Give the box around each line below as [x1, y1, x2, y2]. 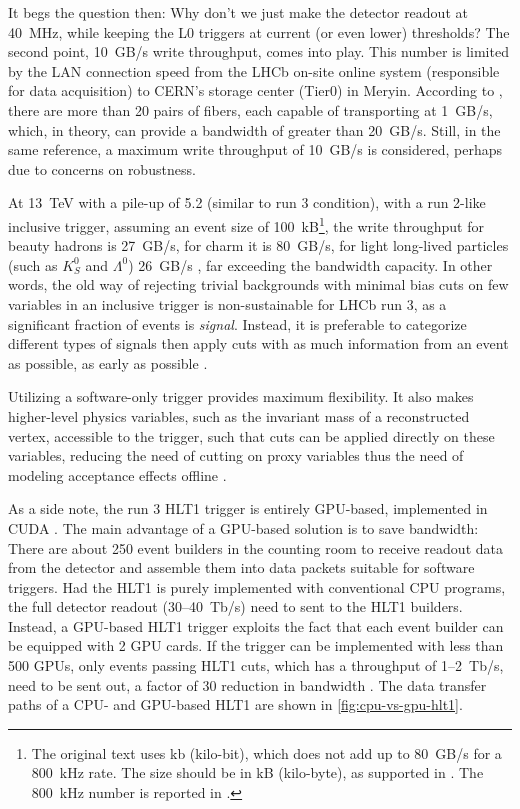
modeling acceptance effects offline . [8, 464, 227, 485]
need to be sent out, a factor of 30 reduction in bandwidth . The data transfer [8, 674, 487, 695]
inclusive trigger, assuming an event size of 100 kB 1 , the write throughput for [8, 212, 484, 236]
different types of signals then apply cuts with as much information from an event [8, 333, 509, 354]
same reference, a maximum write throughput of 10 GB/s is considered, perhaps [8, 139, 503, 160]
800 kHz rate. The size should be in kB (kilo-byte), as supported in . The [31, 762, 484, 783]
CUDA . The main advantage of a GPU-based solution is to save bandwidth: [8, 517, 479, 538]
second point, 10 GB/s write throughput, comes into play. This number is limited [8, 41, 509, 62]
